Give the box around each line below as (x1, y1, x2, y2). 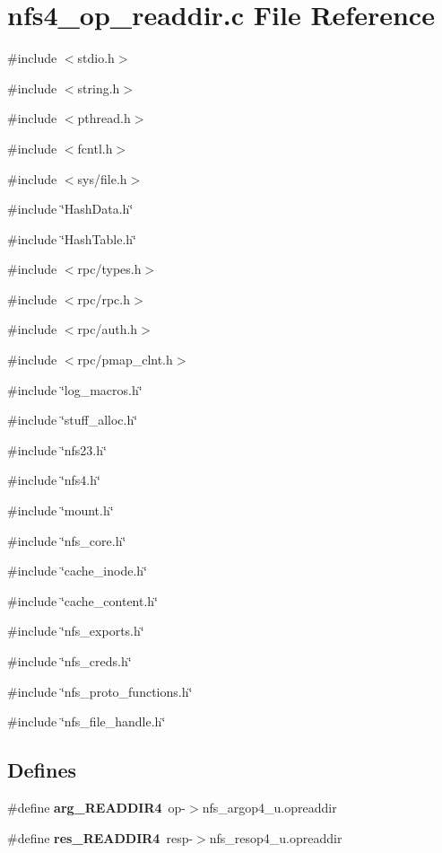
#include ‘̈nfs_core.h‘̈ (7, 531, 126, 550)
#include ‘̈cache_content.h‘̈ (7, 591, 158, 610)
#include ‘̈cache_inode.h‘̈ (7, 561, 147, 580)
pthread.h (77, 109, 131, 128)
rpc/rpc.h (77, 289, 130, 308)
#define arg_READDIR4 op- (7, 797, 186, 816)
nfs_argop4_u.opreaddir (202, 797, 337, 816)
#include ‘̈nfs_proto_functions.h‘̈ (7, 682, 193, 700)
